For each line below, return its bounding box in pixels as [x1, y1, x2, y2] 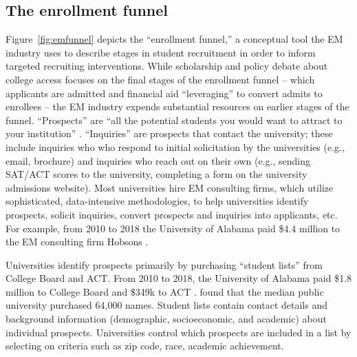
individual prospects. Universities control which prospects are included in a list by [6, 325, 351, 339]
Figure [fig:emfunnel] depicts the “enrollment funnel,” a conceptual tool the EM [6, 32, 343, 46]
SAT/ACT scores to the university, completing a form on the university [6, 167, 307, 181]
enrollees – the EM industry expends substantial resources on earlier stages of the [6, 99, 349, 114]
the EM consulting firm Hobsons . [6, 234, 149, 249]
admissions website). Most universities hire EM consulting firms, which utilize [6, 180, 334, 194]
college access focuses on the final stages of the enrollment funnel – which [6, 72, 315, 86]
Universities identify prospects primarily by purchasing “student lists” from [6, 257, 323, 272]
